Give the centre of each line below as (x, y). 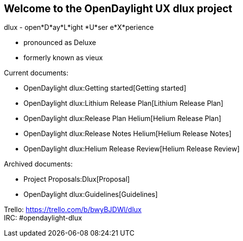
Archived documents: (38, 164)
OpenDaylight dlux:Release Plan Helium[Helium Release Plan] (122, 119)
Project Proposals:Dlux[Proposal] (77, 179)
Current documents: (36, 73)
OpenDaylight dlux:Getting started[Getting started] (105, 88)
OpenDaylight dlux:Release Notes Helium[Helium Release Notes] (128, 134)
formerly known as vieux (63, 58)
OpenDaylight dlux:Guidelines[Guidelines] (91, 194)
